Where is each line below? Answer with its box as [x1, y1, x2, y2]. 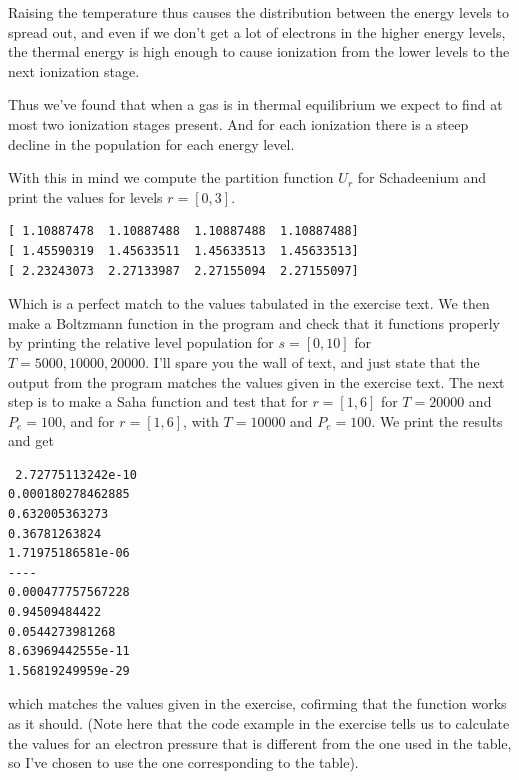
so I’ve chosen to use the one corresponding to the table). [8, 752, 359, 773]
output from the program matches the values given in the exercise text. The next [8, 371, 505, 392]
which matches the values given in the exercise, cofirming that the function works [8, 693, 507, 714]
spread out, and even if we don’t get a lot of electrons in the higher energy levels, [8, 21, 506, 42]
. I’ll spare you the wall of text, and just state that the [145, 351, 480, 372]
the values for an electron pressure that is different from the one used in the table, [8, 732, 512, 753]
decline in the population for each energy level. [8, 133, 295, 154]
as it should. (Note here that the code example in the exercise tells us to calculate [8, 713, 510, 733]
